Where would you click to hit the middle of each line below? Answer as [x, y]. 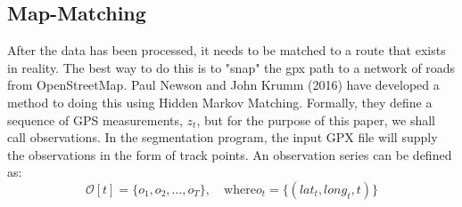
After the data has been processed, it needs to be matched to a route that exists [227, 50]
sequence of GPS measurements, [95, 119]
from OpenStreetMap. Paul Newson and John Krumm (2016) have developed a [223, 85]
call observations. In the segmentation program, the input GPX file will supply [223, 137]
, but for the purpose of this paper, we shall [316, 119]
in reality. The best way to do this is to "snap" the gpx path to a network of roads [231, 67]
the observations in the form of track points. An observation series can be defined [230, 154]
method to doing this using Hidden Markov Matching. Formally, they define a [220, 102]
